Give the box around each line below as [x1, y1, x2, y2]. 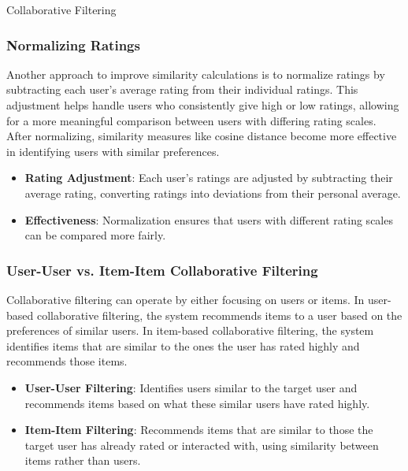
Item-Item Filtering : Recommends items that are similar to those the [24, 421, 373, 438]
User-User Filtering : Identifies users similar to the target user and [24, 379, 358, 395]
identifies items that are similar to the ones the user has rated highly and [6, 337, 360, 354]
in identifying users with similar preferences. [6, 143, 220, 159]
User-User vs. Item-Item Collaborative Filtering [6, 260, 318, 280]
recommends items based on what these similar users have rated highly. [24, 395, 370, 411]
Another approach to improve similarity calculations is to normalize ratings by [6, 65, 385, 82]
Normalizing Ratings [6, 35, 140, 54]
